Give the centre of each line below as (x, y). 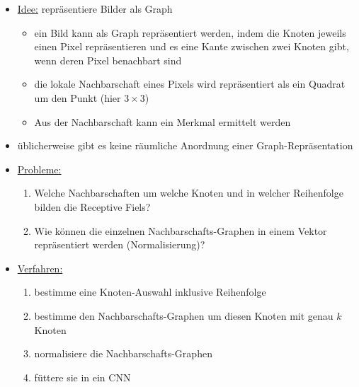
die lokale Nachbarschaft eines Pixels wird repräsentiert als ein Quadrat (190, 84)
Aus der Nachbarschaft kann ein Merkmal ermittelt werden (163, 121)
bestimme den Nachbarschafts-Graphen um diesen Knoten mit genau (184, 315)
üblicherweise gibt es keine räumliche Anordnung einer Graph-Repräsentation (185, 145)
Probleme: (39, 169)
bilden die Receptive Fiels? (92, 206)
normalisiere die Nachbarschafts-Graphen (123, 353)
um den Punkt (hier (78, 97)
